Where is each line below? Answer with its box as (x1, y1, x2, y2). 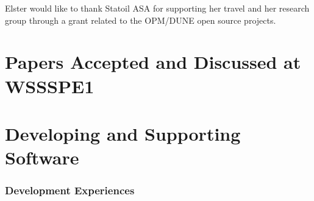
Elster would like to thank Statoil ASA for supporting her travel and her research (5, 2, 310, 14)
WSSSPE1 (5, 73, 95, 98)
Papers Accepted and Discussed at (5, 49, 301, 74)
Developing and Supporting (5, 121, 241, 146)
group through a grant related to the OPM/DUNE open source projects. (5, 13, 276, 26)
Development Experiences (5, 183, 135, 198)
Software (5, 145, 79, 170)
